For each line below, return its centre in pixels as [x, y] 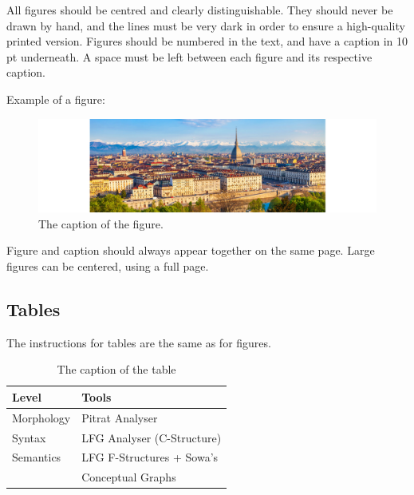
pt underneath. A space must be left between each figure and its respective [189, 56]
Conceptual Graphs [129, 477]
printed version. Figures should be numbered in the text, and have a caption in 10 [207, 41]
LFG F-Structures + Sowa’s [150, 457]
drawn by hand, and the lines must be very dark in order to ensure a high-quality [206, 25]
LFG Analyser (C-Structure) [152, 437]
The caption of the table [116, 369]
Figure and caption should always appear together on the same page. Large [191, 250]
